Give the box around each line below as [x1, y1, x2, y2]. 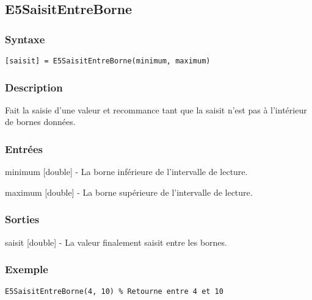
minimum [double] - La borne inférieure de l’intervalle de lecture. [5, 165, 248, 178]
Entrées [5, 141, 43, 156]
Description [5, 79, 63, 95]
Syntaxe [5, 31, 45, 46]
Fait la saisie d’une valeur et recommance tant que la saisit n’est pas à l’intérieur [5, 103, 307, 116]
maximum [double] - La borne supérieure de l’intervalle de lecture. [5, 185, 253, 198]
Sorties [5, 212, 40, 227]
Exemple [5, 262, 48, 277]
